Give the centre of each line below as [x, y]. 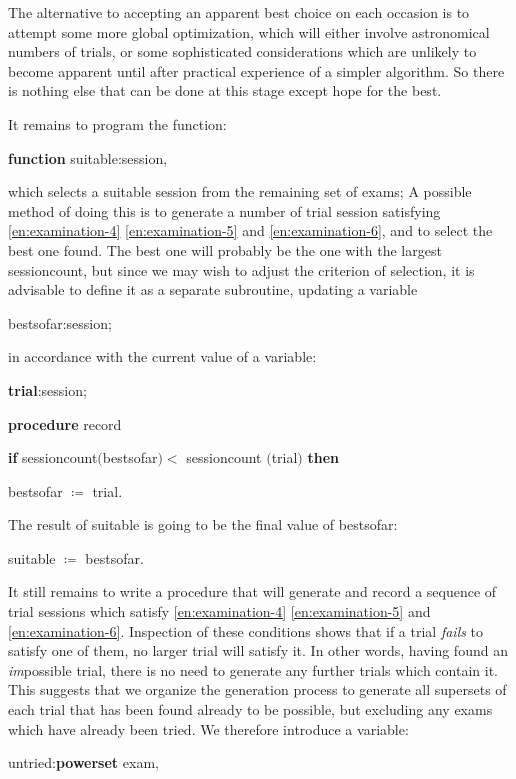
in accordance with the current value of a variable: [162, 356]
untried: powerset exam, [83, 762]
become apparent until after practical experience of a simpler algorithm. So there [256, 70]
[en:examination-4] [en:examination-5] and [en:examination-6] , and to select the [250, 230]
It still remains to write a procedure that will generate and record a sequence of [252, 591]
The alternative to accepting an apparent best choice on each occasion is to [239, 12]
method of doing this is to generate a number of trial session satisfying [224, 210]
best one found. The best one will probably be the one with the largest [225, 249]
